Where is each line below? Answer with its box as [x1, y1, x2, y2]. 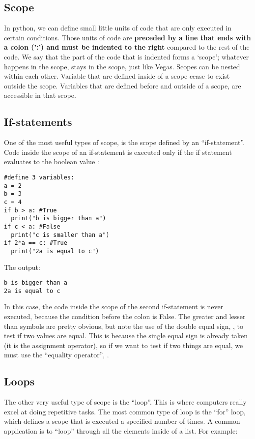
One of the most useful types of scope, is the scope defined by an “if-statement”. [4, 137, 245, 147]
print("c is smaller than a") [11, 231, 110, 238]
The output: [4, 262, 40, 272]
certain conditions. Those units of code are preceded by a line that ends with [4, 32, 251, 42]
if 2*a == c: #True [4, 239, 67, 247]
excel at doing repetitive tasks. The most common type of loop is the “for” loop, [4, 406, 246, 416]
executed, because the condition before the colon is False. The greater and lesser [4, 311, 246, 321]
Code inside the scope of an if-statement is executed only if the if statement [4, 146, 232, 157]
